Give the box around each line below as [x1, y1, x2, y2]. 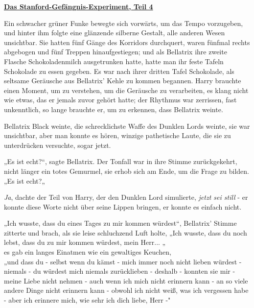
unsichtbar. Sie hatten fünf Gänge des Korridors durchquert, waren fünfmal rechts [4, 37, 250, 47]
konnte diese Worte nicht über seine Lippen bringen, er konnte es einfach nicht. [4, 201, 242, 212]
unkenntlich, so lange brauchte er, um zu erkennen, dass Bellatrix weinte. [4, 104, 223, 114]
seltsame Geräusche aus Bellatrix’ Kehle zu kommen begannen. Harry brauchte [4, 75, 241, 86]
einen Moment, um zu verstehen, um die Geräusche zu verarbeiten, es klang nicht [4, 85, 249, 95]
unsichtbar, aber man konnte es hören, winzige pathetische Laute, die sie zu [4, 130, 231, 141]
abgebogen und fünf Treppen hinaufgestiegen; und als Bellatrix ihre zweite [4, 47, 227, 57]
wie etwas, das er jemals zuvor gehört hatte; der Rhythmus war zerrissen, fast [4, 95, 237, 105]
